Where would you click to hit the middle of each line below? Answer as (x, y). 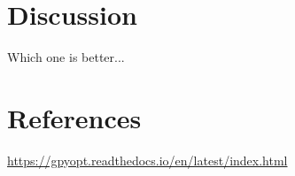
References (74, 117)
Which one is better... (66, 57)
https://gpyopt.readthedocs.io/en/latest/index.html (147, 160)
